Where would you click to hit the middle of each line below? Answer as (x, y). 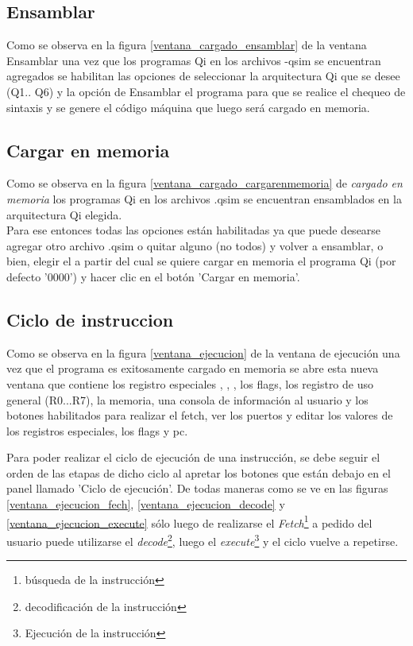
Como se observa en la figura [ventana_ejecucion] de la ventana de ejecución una (203, 352)
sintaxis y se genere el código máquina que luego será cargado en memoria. (188, 107)
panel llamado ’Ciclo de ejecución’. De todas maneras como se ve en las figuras (197, 488)
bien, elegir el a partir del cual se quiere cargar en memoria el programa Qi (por (201, 261)
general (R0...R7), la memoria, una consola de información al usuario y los (187, 399)
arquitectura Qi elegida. (64, 214)
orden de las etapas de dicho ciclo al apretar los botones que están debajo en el (199, 472)
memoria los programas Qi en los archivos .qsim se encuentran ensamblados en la (204, 198)
